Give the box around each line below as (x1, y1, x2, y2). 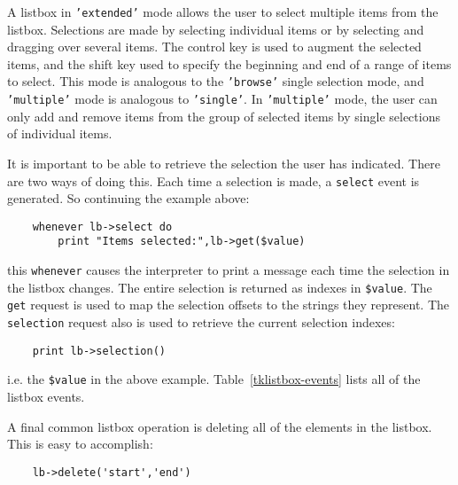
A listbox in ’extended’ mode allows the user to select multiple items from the (7, 3, 439, 20)
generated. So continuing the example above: (7, 189, 250, 207)
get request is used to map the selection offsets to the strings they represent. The (7, 295, 450, 314)
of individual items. (7, 124, 113, 143)
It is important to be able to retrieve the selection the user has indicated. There (7, 153, 440, 172)
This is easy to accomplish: (7, 434, 153, 453)
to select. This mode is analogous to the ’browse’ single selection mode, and (7, 72, 424, 90)
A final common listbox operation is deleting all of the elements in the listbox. (7, 417, 432, 435)
